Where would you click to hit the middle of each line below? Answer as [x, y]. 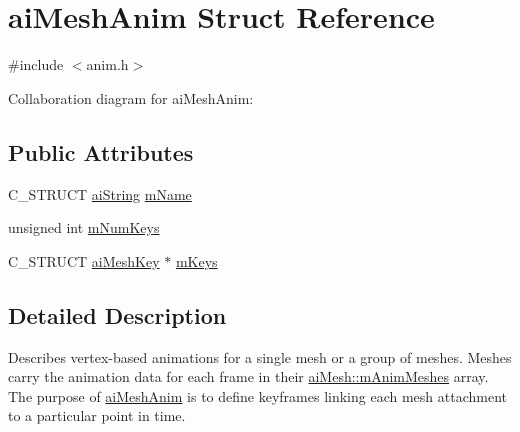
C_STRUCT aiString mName [100, 193]
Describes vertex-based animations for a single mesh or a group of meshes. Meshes [260, 356]
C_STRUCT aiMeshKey [84, 260]
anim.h [107, 64]
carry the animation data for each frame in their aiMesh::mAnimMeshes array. [248, 376]
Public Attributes [101, 151]
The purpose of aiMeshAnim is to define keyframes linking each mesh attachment [257, 395]
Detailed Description [117, 314]
